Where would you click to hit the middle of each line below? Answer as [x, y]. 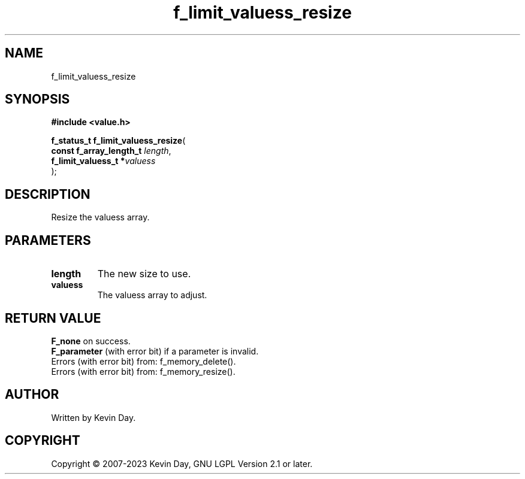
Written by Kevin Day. [93, 417]
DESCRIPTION [48, 194]
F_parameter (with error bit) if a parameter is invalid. [155, 351]
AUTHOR [32, 395]
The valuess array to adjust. [152, 295]
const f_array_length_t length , [111, 151]
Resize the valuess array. [100, 217]
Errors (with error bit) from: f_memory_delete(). [144, 361]
